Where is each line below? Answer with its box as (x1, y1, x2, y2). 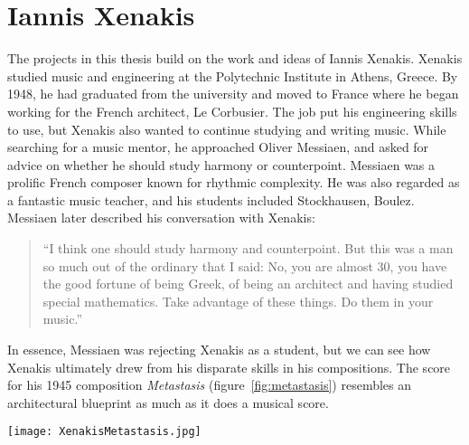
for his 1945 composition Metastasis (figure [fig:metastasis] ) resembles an (7, 375, 412, 394)
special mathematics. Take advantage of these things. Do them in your (42, 291, 434, 310)
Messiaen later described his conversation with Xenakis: (7, 208, 315, 227)
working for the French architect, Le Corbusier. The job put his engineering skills (7, 101, 457, 120)
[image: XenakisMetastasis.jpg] (7, 425, 202, 439)
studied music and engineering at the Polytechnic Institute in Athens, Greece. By (7, 66, 458, 85)
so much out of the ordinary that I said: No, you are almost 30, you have (42, 256, 447, 275)
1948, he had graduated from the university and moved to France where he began (7, 84, 459, 103)
